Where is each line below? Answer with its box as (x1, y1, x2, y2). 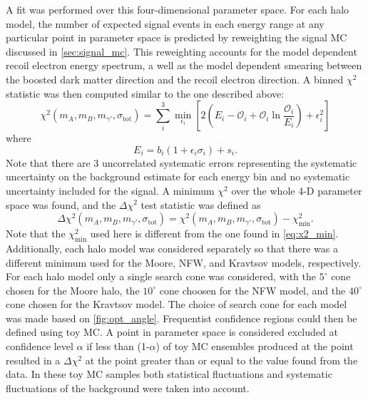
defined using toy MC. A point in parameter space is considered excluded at (6, 324, 338, 339)
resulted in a (6, 352, 61, 367)
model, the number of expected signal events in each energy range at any (6, 16, 324, 31)
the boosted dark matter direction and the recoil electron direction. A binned (6, 71, 344, 86)
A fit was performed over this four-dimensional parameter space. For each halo (6, 2, 349, 16)
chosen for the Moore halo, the (6, 282, 140, 297)
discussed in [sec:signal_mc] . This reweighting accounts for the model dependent (6, 43, 357, 58)
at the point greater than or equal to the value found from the (85, 352, 358, 367)
